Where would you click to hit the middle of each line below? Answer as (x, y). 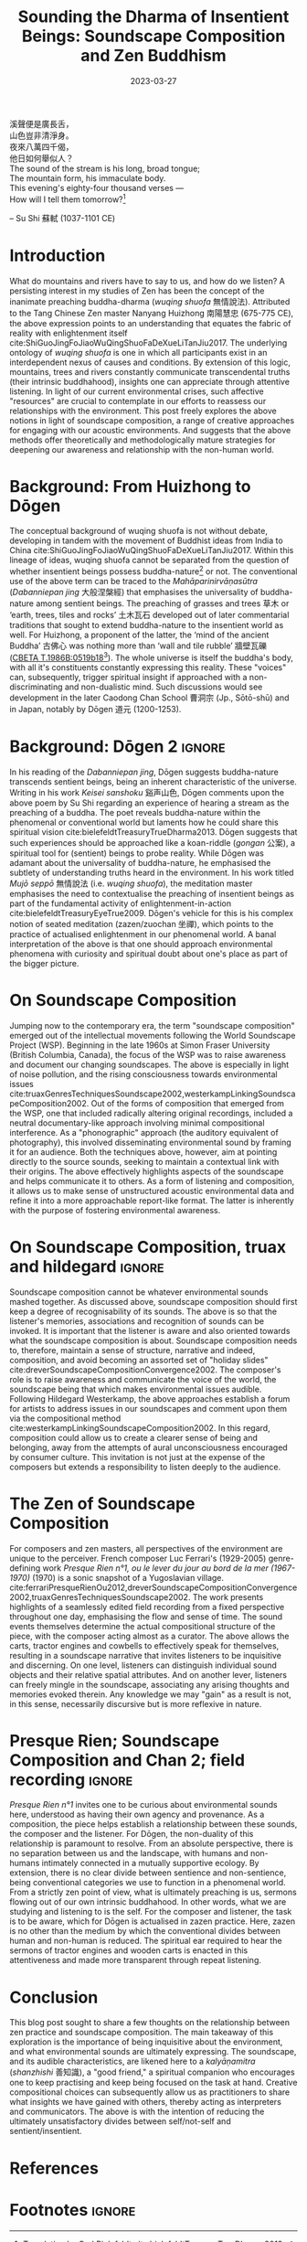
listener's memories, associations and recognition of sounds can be (137, 1321)
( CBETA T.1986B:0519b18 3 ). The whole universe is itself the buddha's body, (152, 657)
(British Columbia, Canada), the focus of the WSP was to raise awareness (148, 1054)
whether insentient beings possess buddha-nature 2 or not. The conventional (153, 571)
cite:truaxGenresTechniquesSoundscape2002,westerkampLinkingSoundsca (153, 1094)
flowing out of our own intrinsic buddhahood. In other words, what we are (148, 1902)
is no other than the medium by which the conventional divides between (145, 1931)
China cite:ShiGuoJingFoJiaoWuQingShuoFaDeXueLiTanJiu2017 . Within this (152, 550)
